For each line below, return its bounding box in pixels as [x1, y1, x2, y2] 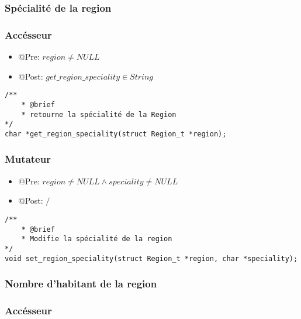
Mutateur [5, 152, 51, 166]
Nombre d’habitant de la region [5, 276, 157, 291]
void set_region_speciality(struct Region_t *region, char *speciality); [5, 254, 298, 263]
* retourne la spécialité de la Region [21, 110, 177, 119]
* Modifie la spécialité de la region [21, 235, 172, 243]
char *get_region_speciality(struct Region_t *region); [5, 129, 227, 138]
